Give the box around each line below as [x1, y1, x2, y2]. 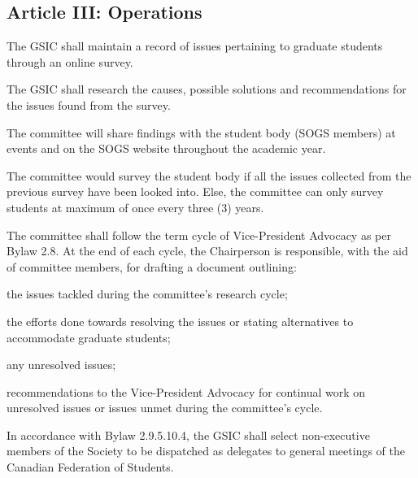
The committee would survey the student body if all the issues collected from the [7, 167, 411, 184]
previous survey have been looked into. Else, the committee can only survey [7, 183, 384, 200]
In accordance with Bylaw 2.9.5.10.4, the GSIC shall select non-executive [7, 426, 370, 443]
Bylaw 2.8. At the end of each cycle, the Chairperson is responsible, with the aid [7, 242, 408, 259]
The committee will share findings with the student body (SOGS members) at [7, 124, 396, 141]
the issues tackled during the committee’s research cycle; [7, 285, 288, 302]
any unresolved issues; [7, 356, 116, 373]
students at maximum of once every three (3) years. [7, 198, 264, 215]
